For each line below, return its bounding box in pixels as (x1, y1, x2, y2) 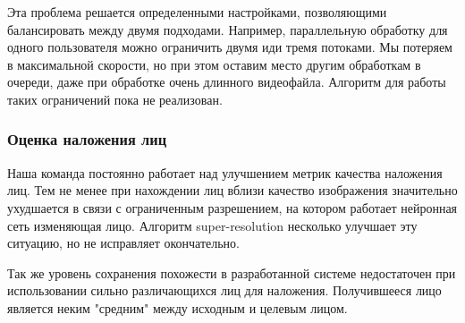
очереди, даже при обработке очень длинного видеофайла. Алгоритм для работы (7, 72, 446, 91)
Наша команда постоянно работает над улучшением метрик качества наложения (7, 163, 443, 182)
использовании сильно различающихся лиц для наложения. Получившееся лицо (7, 281, 442, 300)
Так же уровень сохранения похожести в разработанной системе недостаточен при (7, 263, 456, 282)
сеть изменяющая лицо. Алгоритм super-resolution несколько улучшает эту (7, 216, 418, 234)
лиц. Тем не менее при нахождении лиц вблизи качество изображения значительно (7, 181, 458, 200)
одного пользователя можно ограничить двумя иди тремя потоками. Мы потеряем (7, 38, 452, 56)
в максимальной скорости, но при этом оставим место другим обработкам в (7, 55, 421, 73)
